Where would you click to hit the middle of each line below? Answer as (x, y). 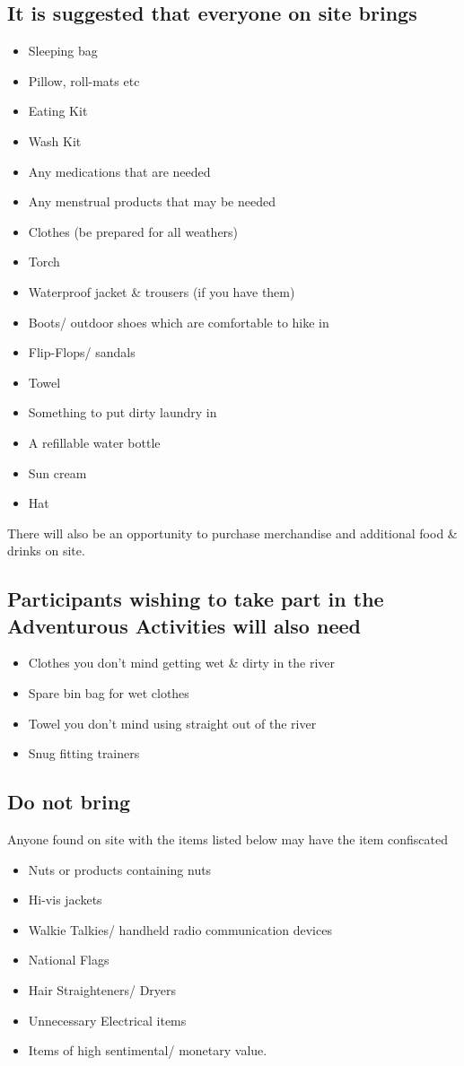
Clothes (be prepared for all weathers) (133, 231)
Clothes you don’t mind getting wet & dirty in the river (182, 663)
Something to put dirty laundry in (123, 412)
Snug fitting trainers (84, 753)
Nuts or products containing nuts (120, 869)
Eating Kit (58, 111)
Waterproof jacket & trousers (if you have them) (162, 291)
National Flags (69, 960)
